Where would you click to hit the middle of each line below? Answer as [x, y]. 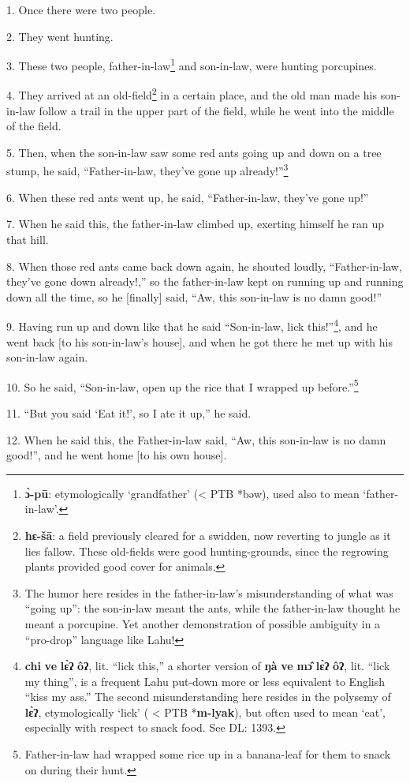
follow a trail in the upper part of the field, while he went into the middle [216, 110]
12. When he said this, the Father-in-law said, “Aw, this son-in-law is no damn [196, 439]
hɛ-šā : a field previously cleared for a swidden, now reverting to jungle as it [208, 535]
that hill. [28, 239]
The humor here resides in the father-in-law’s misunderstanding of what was [209, 592]
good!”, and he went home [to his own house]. [117, 455]
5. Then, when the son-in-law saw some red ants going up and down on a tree [194, 152]
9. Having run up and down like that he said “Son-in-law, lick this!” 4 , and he [192, 325]
